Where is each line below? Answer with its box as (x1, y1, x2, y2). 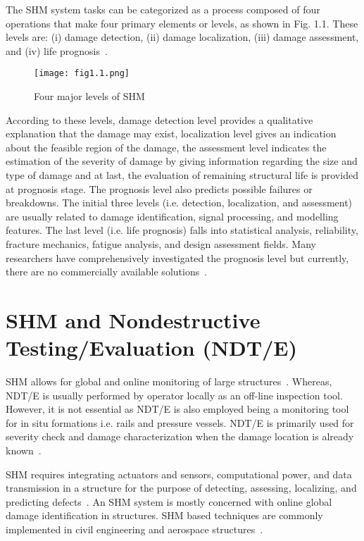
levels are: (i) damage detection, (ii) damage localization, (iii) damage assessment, (6, 30, 359, 44)
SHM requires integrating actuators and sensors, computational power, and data (6, 466, 352, 481)
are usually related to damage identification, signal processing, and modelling (6, 209, 339, 223)
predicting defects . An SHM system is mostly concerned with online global (6, 494, 332, 509)
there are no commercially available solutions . (6, 264, 208, 279)
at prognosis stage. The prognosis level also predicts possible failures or (6, 181, 313, 196)
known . (6, 443, 42, 458)
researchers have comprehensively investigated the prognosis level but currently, (6, 250, 349, 265)
